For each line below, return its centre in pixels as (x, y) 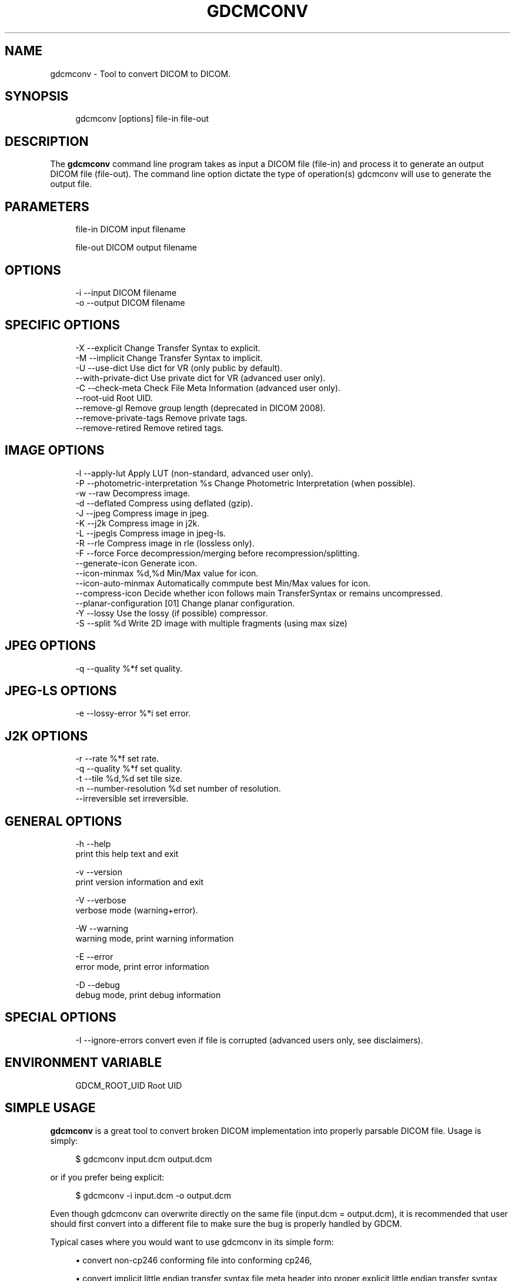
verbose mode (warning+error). (137, 910)
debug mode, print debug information (148, 995)
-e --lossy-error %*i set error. (133, 713)
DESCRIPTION (47, 141)
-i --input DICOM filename (126, 292)
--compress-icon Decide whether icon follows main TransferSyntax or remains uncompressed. (259, 593)
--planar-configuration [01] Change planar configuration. (185, 603)
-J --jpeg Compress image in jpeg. (142, 513)
